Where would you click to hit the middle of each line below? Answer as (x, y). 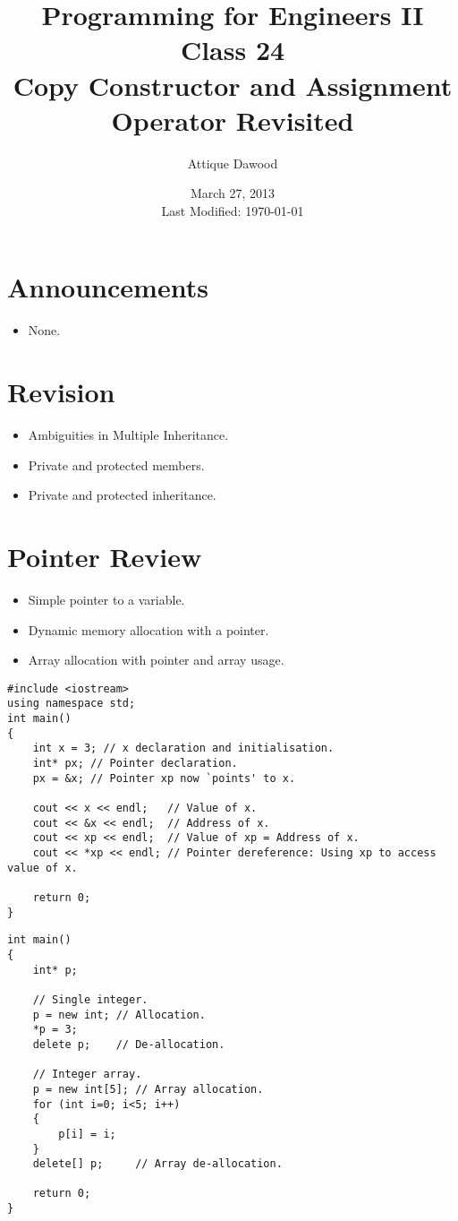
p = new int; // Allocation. (119, 1015)
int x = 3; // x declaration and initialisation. (183, 748)
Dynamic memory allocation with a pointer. (148, 629)
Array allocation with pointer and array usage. (156, 660)
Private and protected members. (116, 464)
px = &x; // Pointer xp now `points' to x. (164, 778)
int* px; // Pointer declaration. (135, 764)
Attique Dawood (233, 163)
